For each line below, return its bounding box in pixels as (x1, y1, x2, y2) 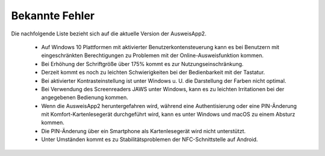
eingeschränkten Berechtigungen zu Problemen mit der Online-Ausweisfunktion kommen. (41, 52, 264, 59)
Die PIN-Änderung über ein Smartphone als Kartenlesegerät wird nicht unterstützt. (41, 127, 246, 134)
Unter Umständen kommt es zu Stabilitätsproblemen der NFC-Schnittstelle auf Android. (41, 136, 258, 143)
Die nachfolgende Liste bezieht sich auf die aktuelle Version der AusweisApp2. (11, 30, 207, 37)
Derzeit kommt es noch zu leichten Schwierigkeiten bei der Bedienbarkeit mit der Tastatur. (41, 69, 265, 76)
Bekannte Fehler (11, 9, 95, 22)
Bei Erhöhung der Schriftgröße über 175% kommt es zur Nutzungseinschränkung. (41, 60, 244, 67)
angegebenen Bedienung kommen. (41, 94, 129, 101)
